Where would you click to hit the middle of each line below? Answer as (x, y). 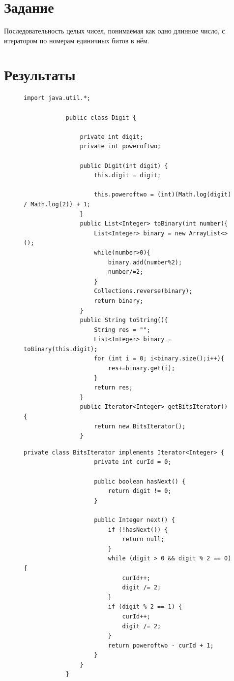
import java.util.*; (57, 98)
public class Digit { (101, 117)
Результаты (40, 74)
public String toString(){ (124, 320)
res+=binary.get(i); (141, 369)
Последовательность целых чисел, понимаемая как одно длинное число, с (115, 31)
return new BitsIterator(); (140, 426)
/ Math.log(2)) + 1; (57, 204)
